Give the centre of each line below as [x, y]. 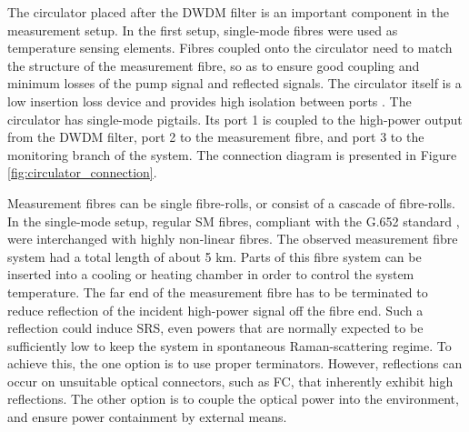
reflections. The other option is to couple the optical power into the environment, [233, 399]
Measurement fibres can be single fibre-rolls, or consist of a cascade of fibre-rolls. [231, 202]
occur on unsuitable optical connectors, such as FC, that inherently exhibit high [230, 381]
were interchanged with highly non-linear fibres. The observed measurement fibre [233, 239]
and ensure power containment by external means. [147, 417]
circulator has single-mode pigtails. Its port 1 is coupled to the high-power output [235, 119]
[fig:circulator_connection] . [82, 172]
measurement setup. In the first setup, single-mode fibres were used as [203, 30]
